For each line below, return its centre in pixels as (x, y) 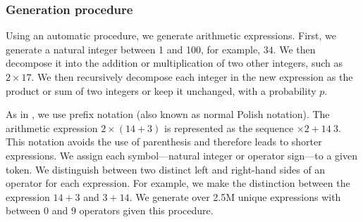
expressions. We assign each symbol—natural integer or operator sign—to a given (181, 155)
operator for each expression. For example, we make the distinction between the (178, 183)
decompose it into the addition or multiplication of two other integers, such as (174, 63)
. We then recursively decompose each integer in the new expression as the (192, 77)
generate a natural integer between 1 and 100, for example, (133, 49)
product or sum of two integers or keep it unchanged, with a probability (161, 90)
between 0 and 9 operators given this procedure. (110, 210)
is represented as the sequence (229, 128)
